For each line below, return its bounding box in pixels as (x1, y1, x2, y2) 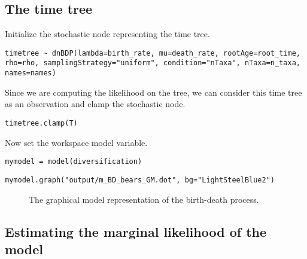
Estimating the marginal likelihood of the (5, 222, 267, 240)
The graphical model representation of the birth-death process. (29, 193, 259, 205)
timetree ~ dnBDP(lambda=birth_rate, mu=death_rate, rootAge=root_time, (5, 48, 300, 57)
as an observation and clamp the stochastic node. (5, 97, 186, 110)
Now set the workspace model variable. (5, 136, 148, 148)
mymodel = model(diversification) (5, 157, 142, 166)
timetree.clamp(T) (5, 118, 78, 127)
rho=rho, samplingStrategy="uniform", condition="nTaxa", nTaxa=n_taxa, (5, 59, 300, 68)
